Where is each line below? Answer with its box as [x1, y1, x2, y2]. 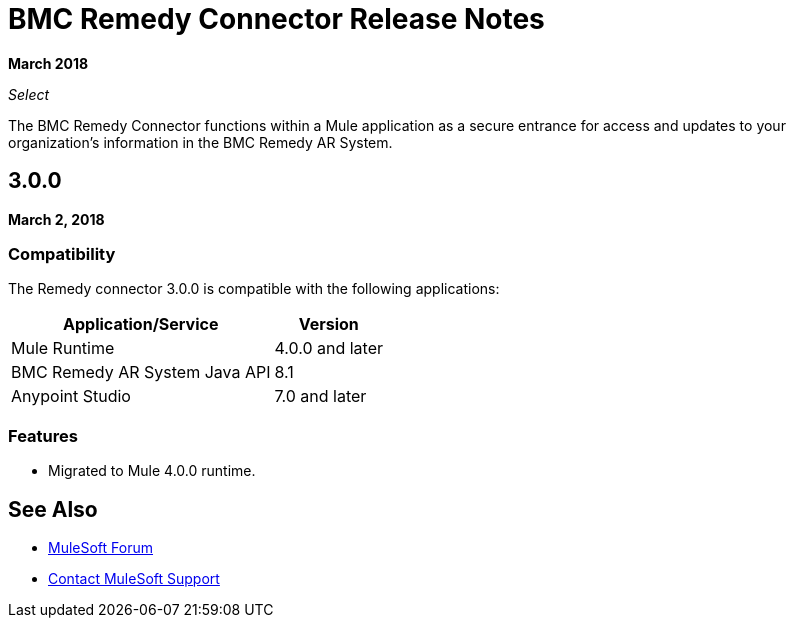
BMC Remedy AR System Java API [11, 362, 271, 383]
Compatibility [8, 243, 116, 264]
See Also [8, 496, 98, 522]
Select [8, 85, 50, 103]
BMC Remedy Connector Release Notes [8, 2, 545, 36]
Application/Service [63, 314, 219, 335]
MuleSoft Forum [48, 538, 153, 556]
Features [8, 425, 78, 446]
